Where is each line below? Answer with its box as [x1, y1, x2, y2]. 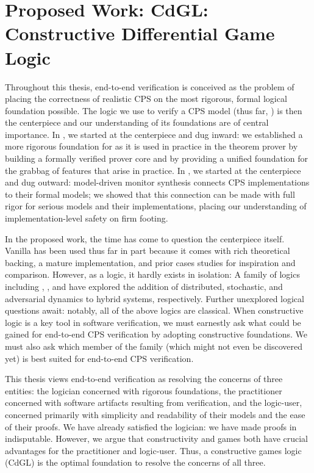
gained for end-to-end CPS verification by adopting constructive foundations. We [5, 328, 307, 341]
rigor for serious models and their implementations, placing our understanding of [5, 200, 307, 212]
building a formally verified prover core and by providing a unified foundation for [5, 152, 308, 165]
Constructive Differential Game [5, 21, 275, 46]
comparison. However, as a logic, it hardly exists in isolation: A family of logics [5, 268, 300, 281]
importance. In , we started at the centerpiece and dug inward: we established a [5, 128, 303, 140]
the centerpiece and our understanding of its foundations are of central [5, 116, 269, 129]
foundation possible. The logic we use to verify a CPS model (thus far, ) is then [5, 104, 302, 117]
